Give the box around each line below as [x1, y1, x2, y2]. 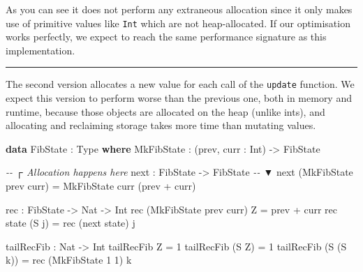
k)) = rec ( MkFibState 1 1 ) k [6, 252, 132, 267]
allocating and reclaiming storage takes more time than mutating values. [6, 118, 316, 133]
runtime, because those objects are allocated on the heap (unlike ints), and [6, 104, 325, 119]
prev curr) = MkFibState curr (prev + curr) [6, 179, 196, 193]
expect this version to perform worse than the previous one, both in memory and [6, 91, 352, 105]
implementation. [6, 43, 75, 57]
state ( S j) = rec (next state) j [6, 216, 135, 230]
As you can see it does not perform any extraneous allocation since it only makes [6, 2, 353, 16]
